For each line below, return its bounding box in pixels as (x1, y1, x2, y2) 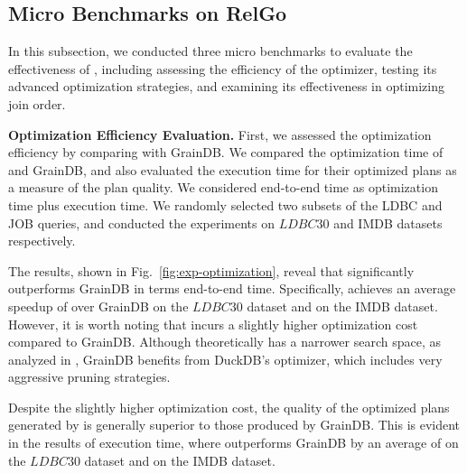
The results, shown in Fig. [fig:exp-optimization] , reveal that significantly (8, 261, 415, 280)
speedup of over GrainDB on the (8, 296, 189, 315)
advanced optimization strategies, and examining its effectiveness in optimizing (8, 77, 445, 96)
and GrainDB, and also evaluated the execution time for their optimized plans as (8, 160, 457, 179)
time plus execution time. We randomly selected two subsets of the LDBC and (8, 195, 443, 214)
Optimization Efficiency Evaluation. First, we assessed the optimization (8, 125, 432, 144)
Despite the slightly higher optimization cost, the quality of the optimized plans (8, 397, 450, 416)
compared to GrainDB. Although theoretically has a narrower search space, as (8, 332, 441, 351)
